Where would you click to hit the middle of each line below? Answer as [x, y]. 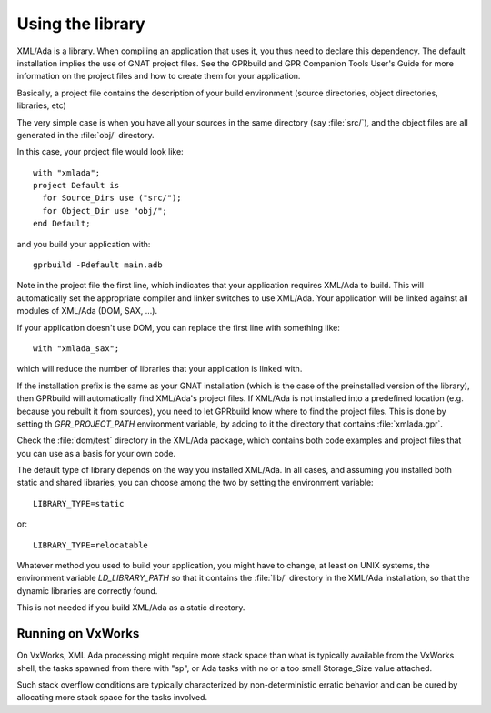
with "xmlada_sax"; [76, 348]
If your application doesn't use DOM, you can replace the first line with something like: [179, 327]
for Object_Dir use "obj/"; [105, 211]
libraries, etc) [42, 105]
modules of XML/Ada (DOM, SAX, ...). [87, 311]
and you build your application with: [84, 244]
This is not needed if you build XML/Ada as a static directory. [131, 608]
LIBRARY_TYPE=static [79, 503]
